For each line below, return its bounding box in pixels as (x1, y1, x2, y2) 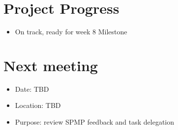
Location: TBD (15, 100, 61, 110)
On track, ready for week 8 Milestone (15, 26, 127, 37)
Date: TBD (15, 83, 49, 94)
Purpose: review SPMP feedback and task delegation (15, 117, 175, 127)
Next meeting (3, 55, 98, 75)
